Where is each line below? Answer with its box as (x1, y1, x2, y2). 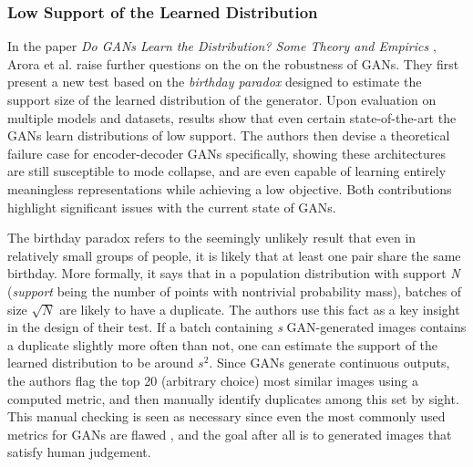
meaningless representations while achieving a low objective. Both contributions (7, 179, 452, 198)
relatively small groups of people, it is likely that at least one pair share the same (7, 245, 461, 265)
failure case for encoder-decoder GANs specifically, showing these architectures (7, 143, 447, 162)
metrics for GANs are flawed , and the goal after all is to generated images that (7, 424, 452, 443)
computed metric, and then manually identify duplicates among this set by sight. (7, 389, 459, 408)
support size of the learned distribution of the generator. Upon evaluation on (7, 90, 437, 109)
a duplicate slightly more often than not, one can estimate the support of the (7, 335, 438, 354)
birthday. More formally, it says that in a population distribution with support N (7, 264, 460, 283)
